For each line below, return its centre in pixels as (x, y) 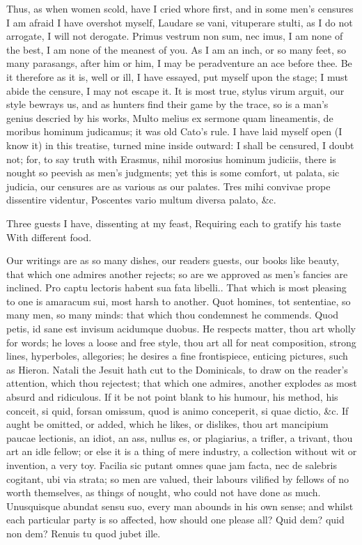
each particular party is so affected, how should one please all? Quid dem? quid (175, 520)
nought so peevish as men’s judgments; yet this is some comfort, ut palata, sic (173, 172)
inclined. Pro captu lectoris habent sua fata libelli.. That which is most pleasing (176, 287)
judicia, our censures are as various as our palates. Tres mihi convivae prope (168, 186)
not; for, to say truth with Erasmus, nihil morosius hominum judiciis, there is (171, 159)
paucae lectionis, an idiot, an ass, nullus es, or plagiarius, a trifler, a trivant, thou (180, 437)
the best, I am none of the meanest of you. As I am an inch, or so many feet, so (176, 49)
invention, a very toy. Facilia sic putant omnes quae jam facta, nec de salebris (172, 465)
